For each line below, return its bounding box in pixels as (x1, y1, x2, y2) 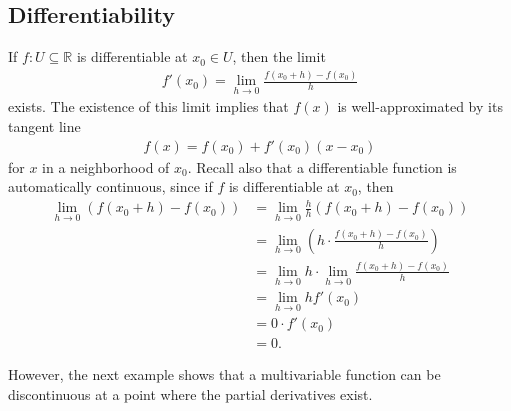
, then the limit (232, 46, 326, 67)
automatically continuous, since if (8, 176, 213, 197)
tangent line (8, 115, 81, 136)
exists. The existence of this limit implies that (8, 96, 289, 117)
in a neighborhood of (42, 156, 170, 177)
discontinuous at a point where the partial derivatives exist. (8, 384, 373, 405)
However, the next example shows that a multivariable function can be (8, 364, 441, 385)
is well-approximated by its (337, 96, 503, 117)
